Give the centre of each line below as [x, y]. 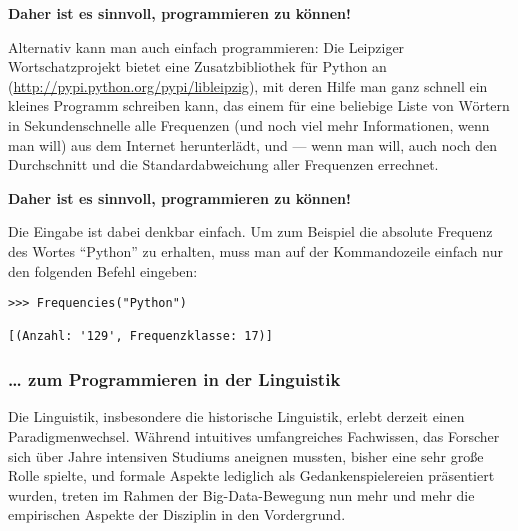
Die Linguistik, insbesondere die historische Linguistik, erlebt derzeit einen [236, 416]
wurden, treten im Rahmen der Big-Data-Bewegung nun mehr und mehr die [241, 494]
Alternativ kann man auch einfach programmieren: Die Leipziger [206, 46]
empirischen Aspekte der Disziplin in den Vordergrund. [177, 514]
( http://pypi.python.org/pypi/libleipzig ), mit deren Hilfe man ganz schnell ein [248, 85]
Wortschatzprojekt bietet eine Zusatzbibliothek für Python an [197, 66]
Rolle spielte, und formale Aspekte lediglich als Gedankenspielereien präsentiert [251, 475]
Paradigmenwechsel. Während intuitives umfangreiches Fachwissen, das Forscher [254, 435]
